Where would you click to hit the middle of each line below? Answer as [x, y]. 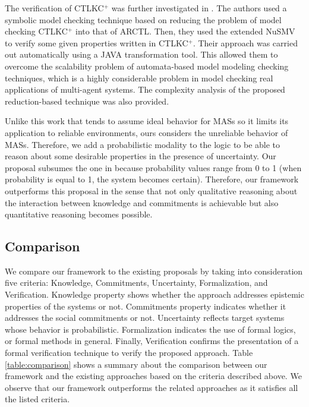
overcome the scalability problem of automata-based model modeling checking [147, 66]
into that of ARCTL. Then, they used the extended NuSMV [185, 31]
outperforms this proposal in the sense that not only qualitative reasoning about [151, 190]
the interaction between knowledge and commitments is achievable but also [142, 202]
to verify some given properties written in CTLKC [97, 42]
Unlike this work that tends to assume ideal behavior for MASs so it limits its [147, 121]
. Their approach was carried [245, 42]
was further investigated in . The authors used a [199, 8]
